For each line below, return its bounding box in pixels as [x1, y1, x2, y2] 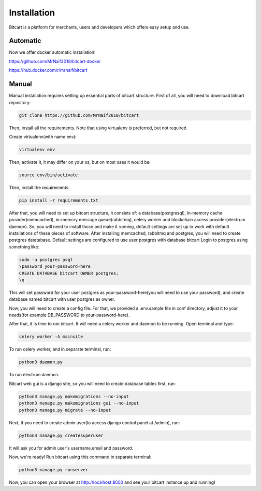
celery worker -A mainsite [19, 334, 83, 339]
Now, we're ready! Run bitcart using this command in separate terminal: [9, 454, 152, 460]
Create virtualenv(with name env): [9, 134, 77, 139]
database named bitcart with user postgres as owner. [9, 296, 116, 302]
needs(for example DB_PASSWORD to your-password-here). [9, 312, 130, 318]
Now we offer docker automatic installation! [9, 49, 96, 55]
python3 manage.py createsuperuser [19, 432, 103, 438]
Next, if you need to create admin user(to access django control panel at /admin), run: [9, 419, 180, 426]
